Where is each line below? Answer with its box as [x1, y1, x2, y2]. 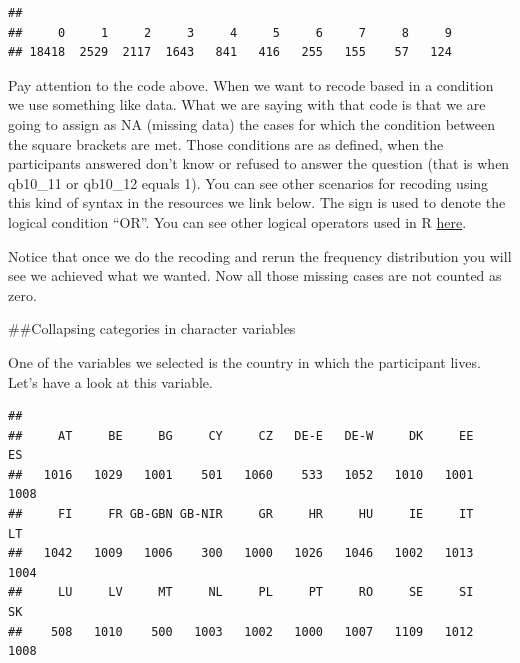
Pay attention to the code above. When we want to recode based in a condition [8, 74, 494, 95]
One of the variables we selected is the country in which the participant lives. [8, 351, 481, 372]
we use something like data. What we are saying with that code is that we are [8, 94, 486, 115]
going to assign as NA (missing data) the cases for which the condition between [8, 113, 496, 134]
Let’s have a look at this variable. [8, 371, 213, 392]
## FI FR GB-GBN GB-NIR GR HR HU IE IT [8, 507, 474, 522]
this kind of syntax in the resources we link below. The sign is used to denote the [8, 192, 506, 213]
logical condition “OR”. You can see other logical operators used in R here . [8, 211, 467, 232]
